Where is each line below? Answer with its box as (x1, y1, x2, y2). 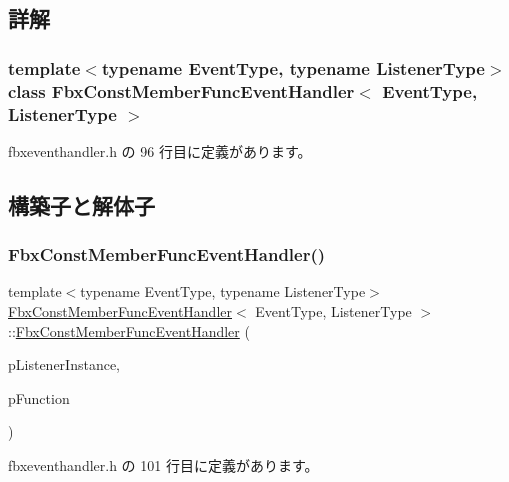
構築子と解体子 (8, 189, 155, 220)
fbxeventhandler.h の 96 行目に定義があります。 (8, 140, 312, 161)
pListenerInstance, (8, 354, 120, 375)
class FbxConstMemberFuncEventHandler (8, 78, 355, 103)
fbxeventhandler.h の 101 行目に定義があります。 (8, 455, 319, 475)
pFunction (8, 387, 70, 408)
